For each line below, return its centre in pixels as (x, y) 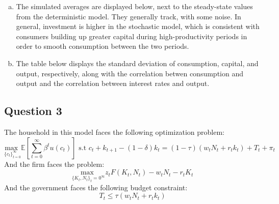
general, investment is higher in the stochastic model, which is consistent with (138, 26)
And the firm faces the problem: (54, 164)
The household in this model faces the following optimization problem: (114, 132)
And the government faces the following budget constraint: (96, 187)
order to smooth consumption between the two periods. (103, 46)
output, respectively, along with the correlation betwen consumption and (130, 73)
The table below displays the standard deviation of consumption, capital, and (137, 63)
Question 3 (33, 111)
